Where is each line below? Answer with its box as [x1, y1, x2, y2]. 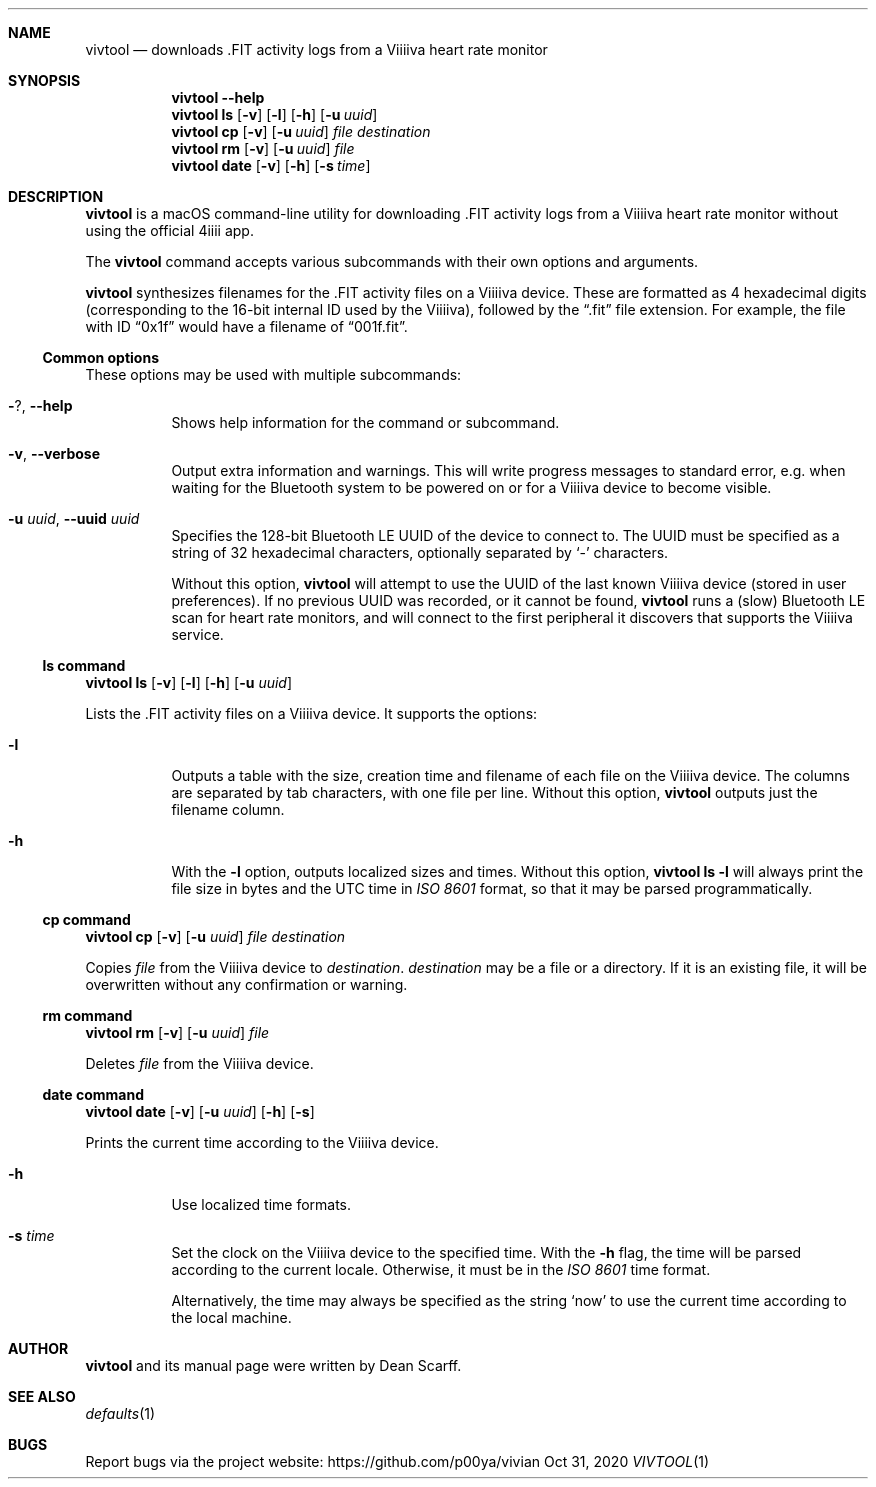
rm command [42, 1007, 133, 1024]
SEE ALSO [8, 1388, 76, 1405]
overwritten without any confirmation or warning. [85, 976, 408, 993]
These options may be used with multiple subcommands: [85, 366, 462, 383]
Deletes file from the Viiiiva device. [85, 1055, 314, 1072]
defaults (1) [85, 1405, 156, 1422]
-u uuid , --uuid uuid [8, 510, 140, 527]
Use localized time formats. [171, 1196, 352, 1213]
